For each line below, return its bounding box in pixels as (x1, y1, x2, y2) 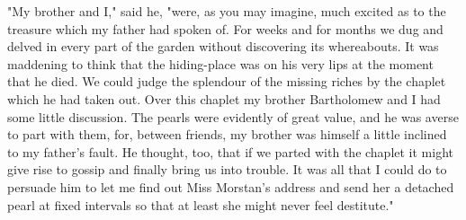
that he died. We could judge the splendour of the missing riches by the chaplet (7, 72, 446, 91)
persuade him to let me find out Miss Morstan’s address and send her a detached (7, 177, 454, 196)
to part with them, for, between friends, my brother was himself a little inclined (7, 125, 447, 144)
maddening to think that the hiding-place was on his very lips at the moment (7, 54, 434, 73)
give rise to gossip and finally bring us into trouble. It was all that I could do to (7, 160, 447, 179)
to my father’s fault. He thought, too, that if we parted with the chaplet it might (7, 142, 454, 161)
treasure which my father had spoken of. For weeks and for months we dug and (7, 19, 444, 38)
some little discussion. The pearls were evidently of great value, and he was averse (7, 107, 459, 126)
